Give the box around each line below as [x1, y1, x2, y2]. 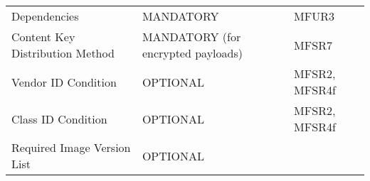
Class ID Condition [11, 110, 107, 127]
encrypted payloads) [142, 45, 243, 61]
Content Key [11, 28, 75, 45]
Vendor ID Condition [11, 73, 117, 90]
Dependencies [11, 8, 79, 24]
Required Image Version [11, 139, 131, 155]
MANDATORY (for [142, 28, 241, 45]
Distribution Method [11, 45, 115, 61]
